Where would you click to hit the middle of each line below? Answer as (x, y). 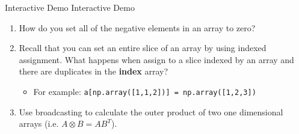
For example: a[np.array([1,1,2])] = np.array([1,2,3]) (145, 91)
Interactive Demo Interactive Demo (70, 7)
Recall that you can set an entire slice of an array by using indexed (143, 48)
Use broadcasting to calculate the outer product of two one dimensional (151, 111)
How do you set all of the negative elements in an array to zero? (137, 27)
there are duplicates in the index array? (94, 71)
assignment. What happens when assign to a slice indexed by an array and (156, 59)
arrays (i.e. (39, 123)
